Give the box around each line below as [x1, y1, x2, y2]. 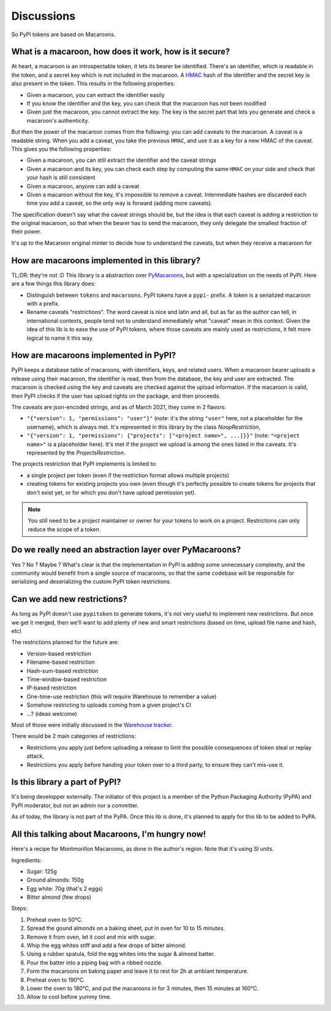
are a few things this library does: [11, 280, 96, 288]
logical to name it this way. [26, 334, 94, 342]
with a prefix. [26, 299, 60, 307]
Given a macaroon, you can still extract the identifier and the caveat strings [26, 156, 217, 164]
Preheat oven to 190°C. [26, 976, 85, 983]
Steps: [11, 905, 28, 912]
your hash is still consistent [26, 174, 96, 181]
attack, [26, 752, 44, 760]
